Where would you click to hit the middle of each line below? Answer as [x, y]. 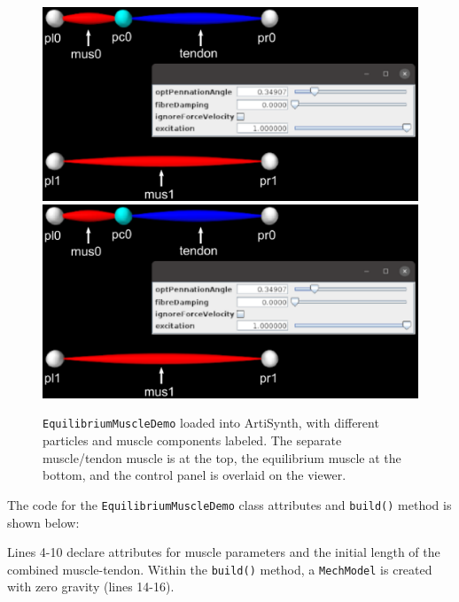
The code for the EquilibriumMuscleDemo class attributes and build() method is [229, 504]
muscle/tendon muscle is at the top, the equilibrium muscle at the [222, 457]
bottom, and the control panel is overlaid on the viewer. [194, 475]
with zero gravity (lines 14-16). [91, 587]
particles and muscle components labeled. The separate [192, 440]
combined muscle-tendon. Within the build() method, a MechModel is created [220, 569]
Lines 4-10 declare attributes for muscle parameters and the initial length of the [224, 552]
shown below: [43, 522]
